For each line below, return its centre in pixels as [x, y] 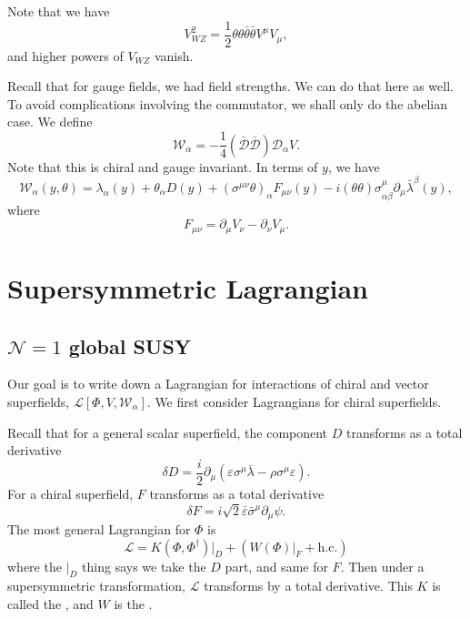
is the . [133, 604]
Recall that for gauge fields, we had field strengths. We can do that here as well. [230, 86]
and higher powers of [65, 55]
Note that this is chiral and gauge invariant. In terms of [163, 166]
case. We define [50, 122]
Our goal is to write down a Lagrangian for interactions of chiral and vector [218, 384]
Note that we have [59, 11]
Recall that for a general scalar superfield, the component [168, 432]
